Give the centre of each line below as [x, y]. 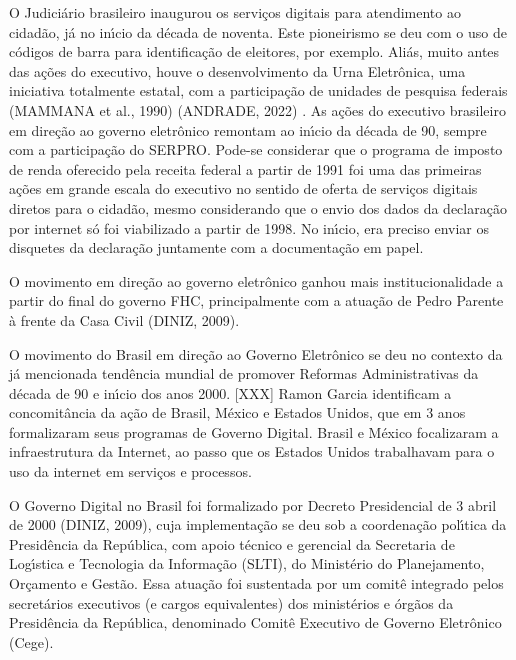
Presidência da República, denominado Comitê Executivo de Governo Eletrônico [255, 622]
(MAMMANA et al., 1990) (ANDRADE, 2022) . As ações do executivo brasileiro [257, 109]
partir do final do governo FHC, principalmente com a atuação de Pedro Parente [256, 300]
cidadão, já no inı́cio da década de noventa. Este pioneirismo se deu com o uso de [258, 31]
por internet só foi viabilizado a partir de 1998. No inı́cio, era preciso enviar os [249, 227]
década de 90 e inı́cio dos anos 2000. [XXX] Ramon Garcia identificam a [230, 392]
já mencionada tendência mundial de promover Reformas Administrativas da [244, 373]
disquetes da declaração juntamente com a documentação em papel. [216, 247]
